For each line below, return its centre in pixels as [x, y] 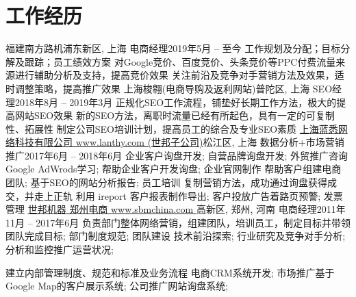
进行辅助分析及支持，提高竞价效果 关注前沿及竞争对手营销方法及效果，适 [179, 75]
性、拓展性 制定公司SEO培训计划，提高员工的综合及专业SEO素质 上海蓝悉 [172, 128]
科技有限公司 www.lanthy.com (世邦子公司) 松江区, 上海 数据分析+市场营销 [179, 142]
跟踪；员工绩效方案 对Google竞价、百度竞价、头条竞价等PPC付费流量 [180, 61]
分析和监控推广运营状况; [60, 249]
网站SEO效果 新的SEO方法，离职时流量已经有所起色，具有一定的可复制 [175, 115]
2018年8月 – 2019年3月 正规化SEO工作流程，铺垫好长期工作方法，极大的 [176, 102]
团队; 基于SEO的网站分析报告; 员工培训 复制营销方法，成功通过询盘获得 [166, 182]
